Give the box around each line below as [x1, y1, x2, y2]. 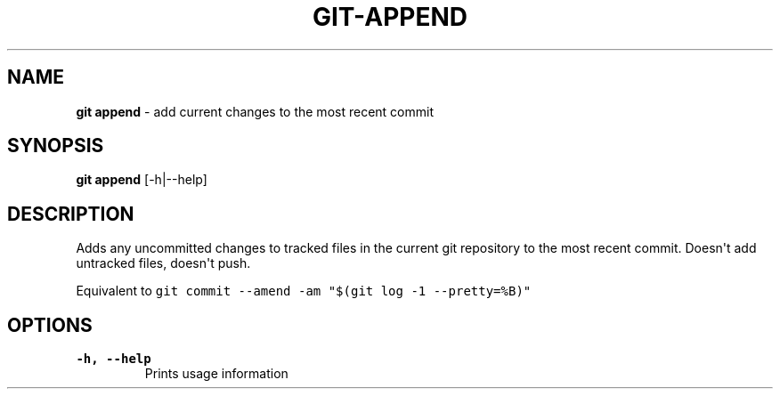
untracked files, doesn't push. [76, 255, 251, 271]
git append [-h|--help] [76, 172, 207, 188]
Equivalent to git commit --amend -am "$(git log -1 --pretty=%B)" [76, 283, 532, 299]
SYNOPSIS [7, 134, 104, 158]
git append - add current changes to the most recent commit [76, 103, 434, 119]
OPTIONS [7, 313, 93, 336]
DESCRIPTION [7, 202, 134, 225]
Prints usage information [144, 366, 288, 382]
